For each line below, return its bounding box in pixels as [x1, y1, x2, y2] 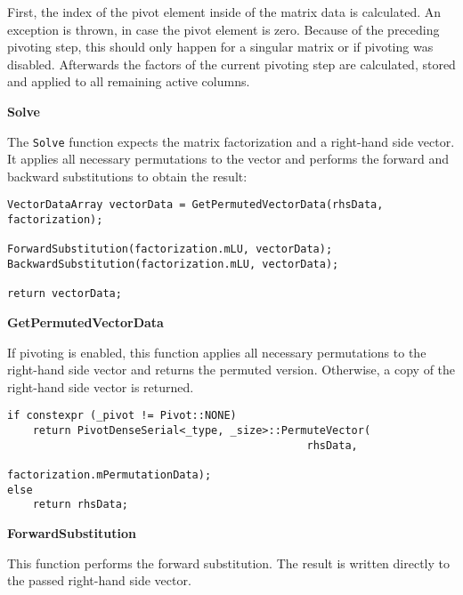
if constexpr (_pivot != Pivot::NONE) [7, 409, 237, 422]
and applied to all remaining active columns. [7, 72, 250, 91]
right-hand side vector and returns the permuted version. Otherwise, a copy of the [7, 360, 456, 379]
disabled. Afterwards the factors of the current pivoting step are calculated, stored [7, 54, 456, 73]
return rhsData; [32, 498, 129, 511]
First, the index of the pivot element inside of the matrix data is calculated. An [7, 3, 442, 20]
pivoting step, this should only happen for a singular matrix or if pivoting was [7, 37, 434, 56]
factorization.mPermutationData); [7, 469, 212, 481]
